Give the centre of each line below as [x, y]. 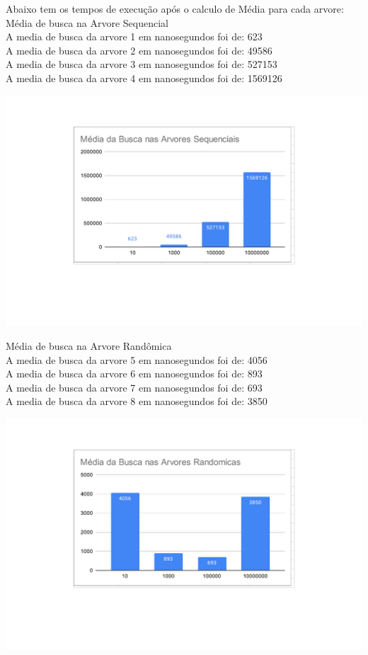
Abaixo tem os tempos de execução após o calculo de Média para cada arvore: [175, 8]
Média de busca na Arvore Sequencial [87, 22]
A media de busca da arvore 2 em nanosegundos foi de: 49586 [139, 50]
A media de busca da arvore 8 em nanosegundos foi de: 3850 [137, 401]
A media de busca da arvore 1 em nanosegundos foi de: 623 [134, 36]
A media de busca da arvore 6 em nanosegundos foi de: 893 [134, 374]
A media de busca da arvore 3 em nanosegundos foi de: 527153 [142, 64]
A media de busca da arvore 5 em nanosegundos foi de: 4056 [137, 359]
